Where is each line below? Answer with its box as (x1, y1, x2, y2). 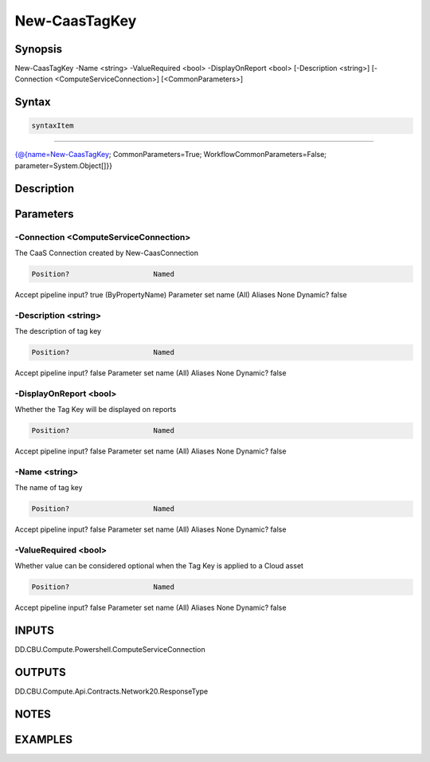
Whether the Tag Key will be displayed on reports (14, 405, 177, 414)
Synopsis (14, 42, 63, 56)
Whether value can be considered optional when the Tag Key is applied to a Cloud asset (14, 561, 304, 571)
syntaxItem (31, 121, 74, 131)
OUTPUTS (14, 666, 67, 679)
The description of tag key (14, 327, 102, 336)
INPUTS (14, 624, 55, 638)
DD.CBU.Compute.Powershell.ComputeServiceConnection (14, 645, 206, 654)
